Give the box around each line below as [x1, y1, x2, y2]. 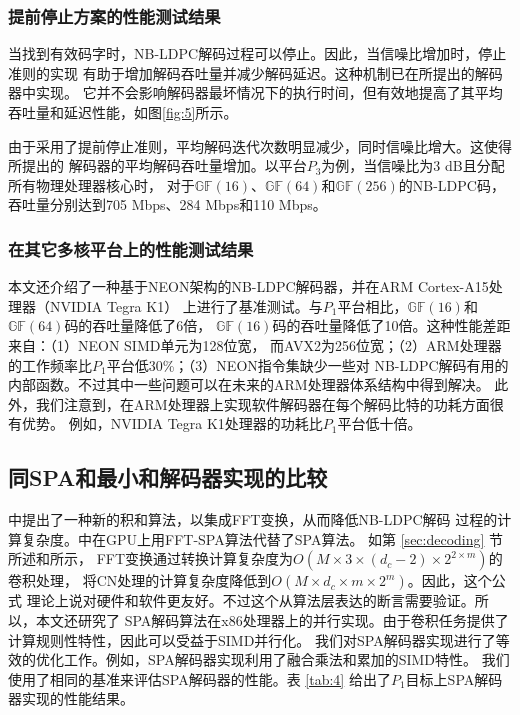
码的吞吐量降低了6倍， [64, 315, 212, 336]
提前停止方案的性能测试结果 [8, 3, 221, 28]
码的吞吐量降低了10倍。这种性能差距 [272, 315, 511, 336]
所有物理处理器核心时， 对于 [8, 174, 195, 195]
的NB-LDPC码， [398, 174, 505, 195]
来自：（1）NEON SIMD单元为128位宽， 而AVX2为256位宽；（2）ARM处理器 [8, 334, 502, 355]
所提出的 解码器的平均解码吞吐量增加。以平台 [8, 155, 307, 176]
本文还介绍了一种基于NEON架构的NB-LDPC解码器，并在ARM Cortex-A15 [8, 276, 489, 297]
